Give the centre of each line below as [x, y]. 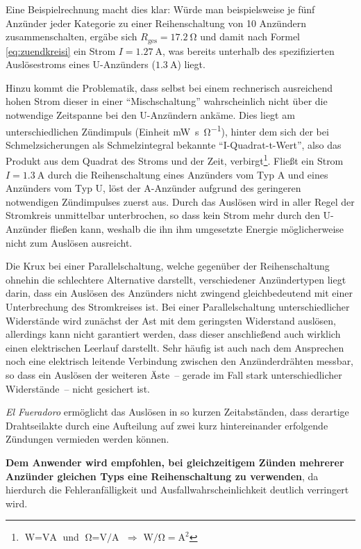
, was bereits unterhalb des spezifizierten [249, 50]
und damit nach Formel [250, 36]
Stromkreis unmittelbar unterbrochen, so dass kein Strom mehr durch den [163, 215]
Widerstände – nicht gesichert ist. [78, 388]
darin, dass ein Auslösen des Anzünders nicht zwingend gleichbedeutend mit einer [179, 293]
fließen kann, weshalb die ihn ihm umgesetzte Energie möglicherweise [197, 229]
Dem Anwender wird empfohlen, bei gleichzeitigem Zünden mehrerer [175, 462]
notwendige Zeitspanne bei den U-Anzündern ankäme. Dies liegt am [150, 115]
